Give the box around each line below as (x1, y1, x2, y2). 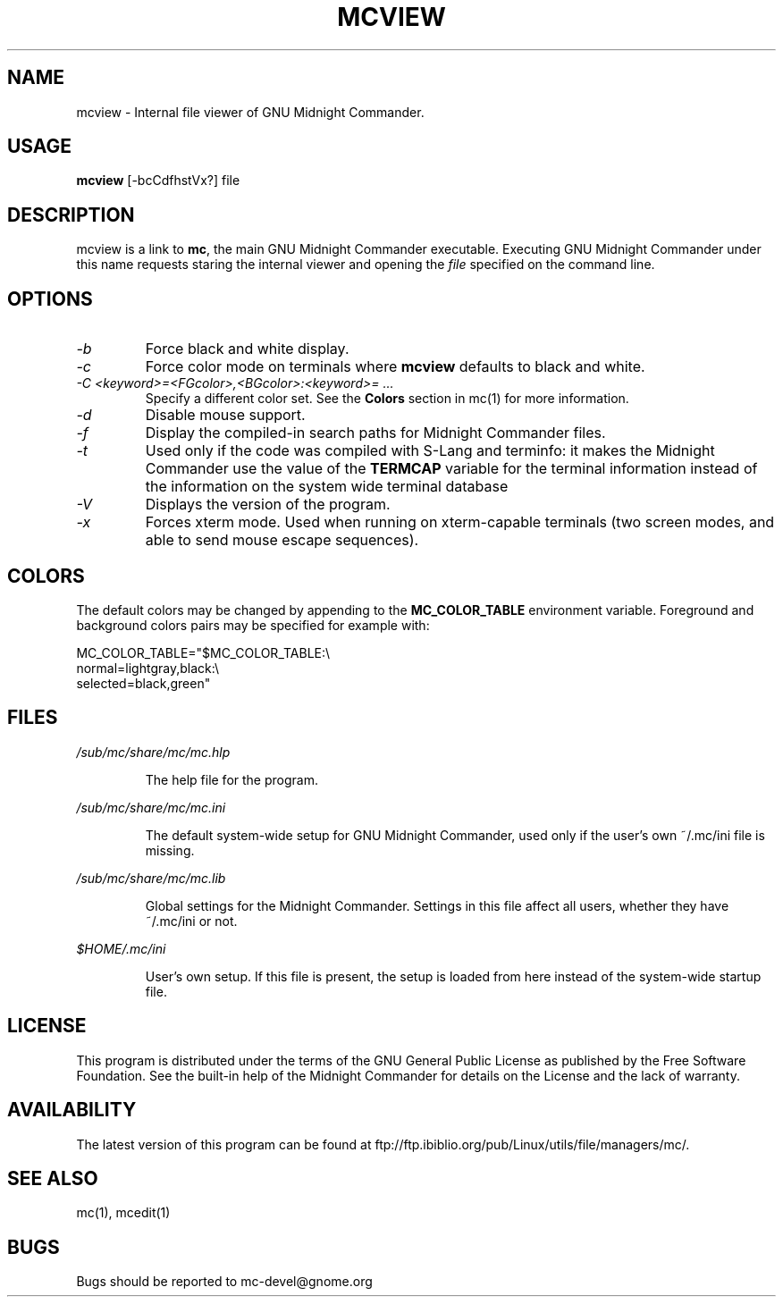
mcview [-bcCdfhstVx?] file (76, 172, 240, 189)
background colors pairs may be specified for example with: (76, 617, 430, 633)
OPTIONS (7, 287, 93, 310)
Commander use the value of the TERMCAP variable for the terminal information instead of (145, 459, 758, 478)
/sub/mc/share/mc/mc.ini (76, 799, 226, 815)
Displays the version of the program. (145, 495, 391, 514)
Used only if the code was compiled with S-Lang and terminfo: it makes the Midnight (145, 442, 715, 460)
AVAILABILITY (7, 1098, 137, 1122)
